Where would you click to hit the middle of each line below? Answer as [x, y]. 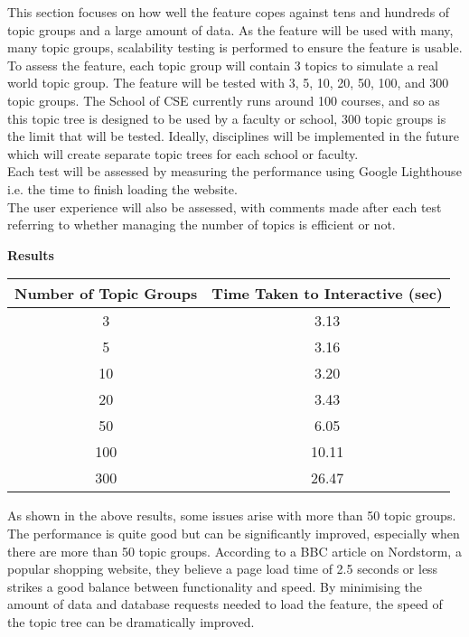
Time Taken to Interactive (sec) [327, 294]
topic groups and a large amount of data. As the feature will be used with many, [230, 29]
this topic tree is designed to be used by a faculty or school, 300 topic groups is [227, 118]
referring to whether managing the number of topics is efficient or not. [202, 225]
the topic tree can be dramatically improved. [131, 621]
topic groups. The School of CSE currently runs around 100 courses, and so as [224, 100]
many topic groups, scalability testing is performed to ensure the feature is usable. [235, 47]
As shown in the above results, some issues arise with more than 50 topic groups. [232, 515]
